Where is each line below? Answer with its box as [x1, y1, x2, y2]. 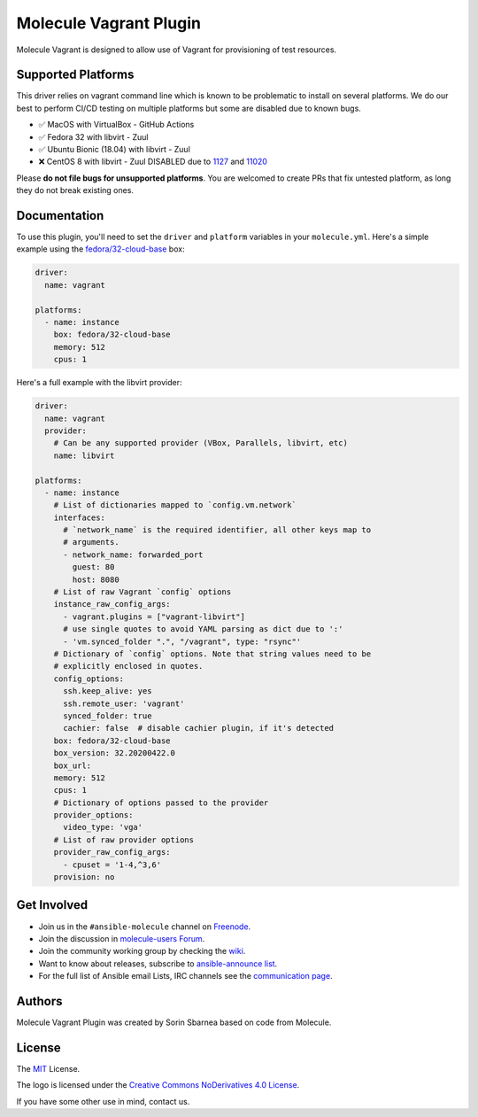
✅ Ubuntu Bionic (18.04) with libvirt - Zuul [38, 144, 190, 155]
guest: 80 [72, 562, 115, 572]
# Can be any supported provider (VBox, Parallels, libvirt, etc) [53, 438, 349, 448]
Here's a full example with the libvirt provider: [16, 377, 182, 388]
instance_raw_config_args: [53, 599, 172, 609]
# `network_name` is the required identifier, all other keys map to [63, 525, 372, 535]
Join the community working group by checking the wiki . [38, 946, 246, 957]
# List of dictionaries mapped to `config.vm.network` [53, 500, 297, 510]
